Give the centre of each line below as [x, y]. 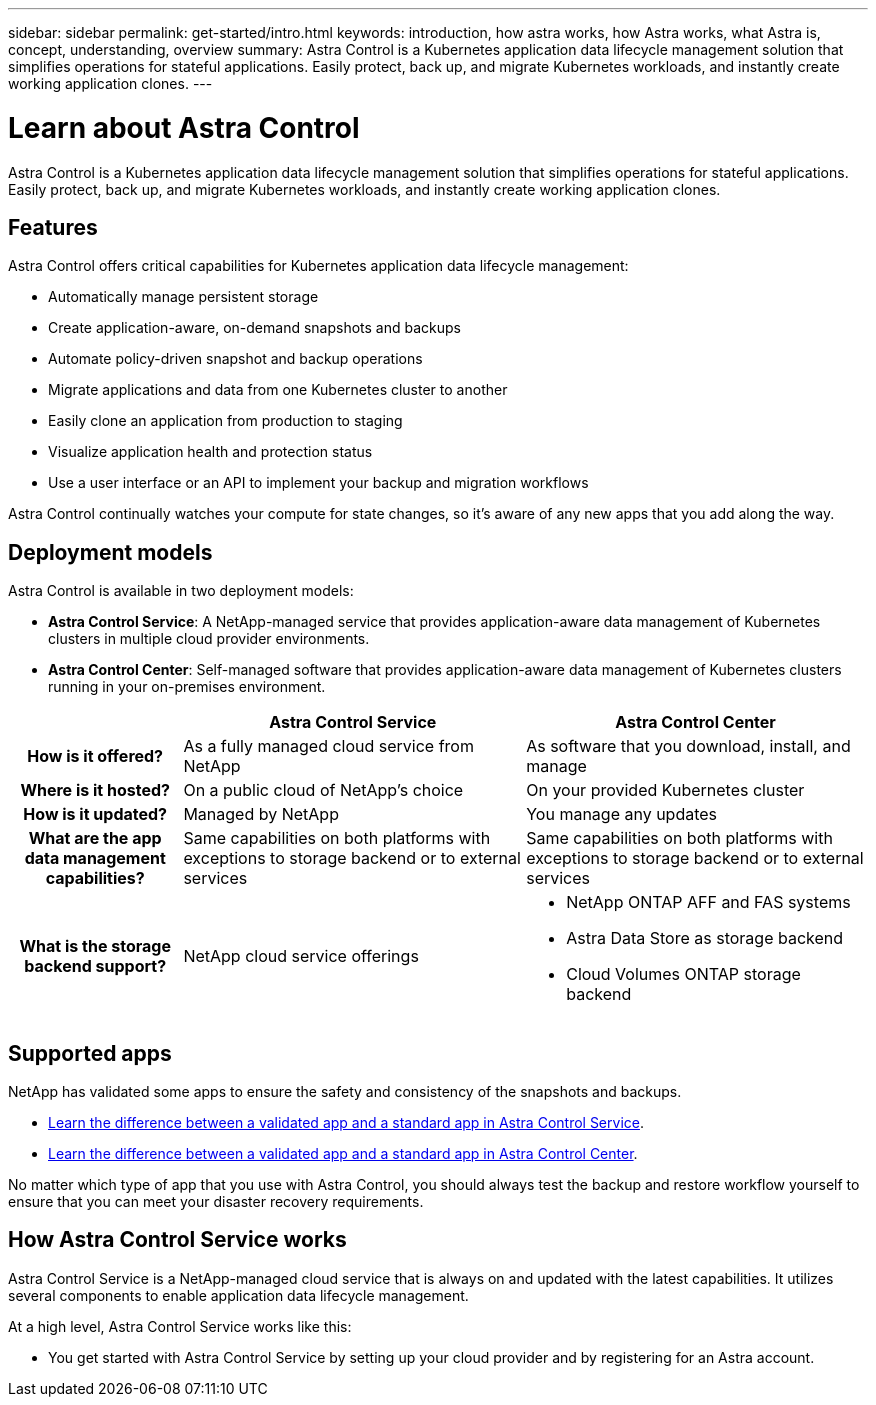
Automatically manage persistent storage [183, 297]
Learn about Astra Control [184, 127]
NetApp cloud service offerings [301, 956]
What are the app [95, 838]
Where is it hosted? [95, 790]
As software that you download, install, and [688, 746]
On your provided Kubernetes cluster [665, 790]
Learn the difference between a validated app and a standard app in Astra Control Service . [346, 1123]
